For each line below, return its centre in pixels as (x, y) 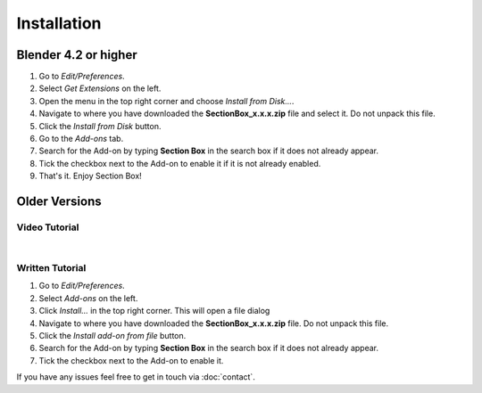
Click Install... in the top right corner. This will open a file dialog (154, 311)
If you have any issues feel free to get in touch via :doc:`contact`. (136, 377)
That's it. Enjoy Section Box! (90, 176)
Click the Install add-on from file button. (112, 336)
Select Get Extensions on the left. (100, 88)
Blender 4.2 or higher (77, 55)
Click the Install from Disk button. (100, 126)
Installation (59, 23)
